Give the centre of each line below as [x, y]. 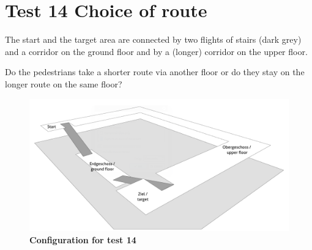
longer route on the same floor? [64, 83]
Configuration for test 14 [83, 240]
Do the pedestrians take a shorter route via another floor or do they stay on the [155, 72]
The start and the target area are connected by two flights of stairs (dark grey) [153, 39]
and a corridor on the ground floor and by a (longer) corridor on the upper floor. [156, 51]
